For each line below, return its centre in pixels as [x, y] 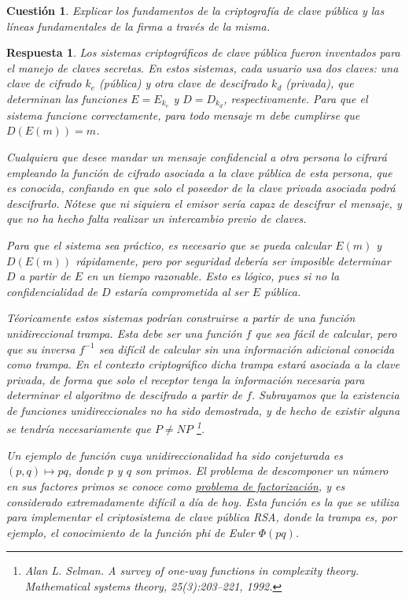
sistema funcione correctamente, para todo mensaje [129, 115]
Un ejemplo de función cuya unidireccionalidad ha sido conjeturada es [175, 455]
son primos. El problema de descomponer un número [262, 470]
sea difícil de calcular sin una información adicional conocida [247, 348]
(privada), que [320, 83]
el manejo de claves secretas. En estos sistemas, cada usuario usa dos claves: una [203, 67]
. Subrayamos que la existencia [325, 395]
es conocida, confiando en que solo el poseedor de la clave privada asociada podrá [201, 188]
